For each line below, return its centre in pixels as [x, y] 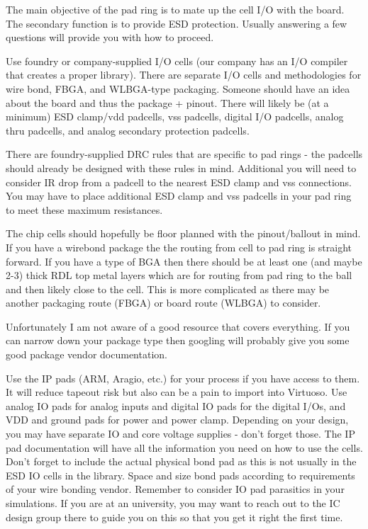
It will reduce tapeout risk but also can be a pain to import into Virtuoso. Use [177, 392]
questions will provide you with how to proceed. [110, 37]
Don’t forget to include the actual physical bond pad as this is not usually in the [181, 461]
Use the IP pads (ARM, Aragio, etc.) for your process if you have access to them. [183, 378]
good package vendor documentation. [87, 354]
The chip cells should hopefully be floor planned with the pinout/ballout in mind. [183, 233]
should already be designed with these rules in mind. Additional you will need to [181, 167]
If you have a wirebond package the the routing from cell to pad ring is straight [179, 247]
